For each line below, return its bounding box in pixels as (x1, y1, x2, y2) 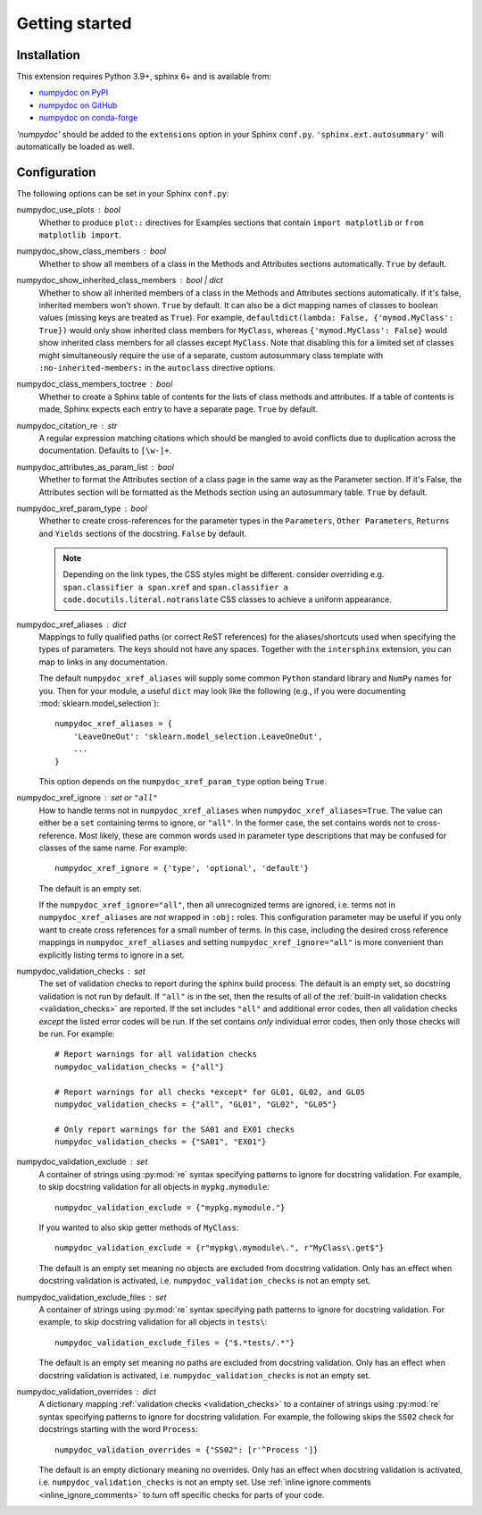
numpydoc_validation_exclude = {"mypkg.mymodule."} (54, 1202, 286, 1212)
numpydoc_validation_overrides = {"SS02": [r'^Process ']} (54, 1444, 319, 1455)
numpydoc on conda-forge (38, 113, 138, 123)
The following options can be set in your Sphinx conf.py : (16, 188, 229, 198)
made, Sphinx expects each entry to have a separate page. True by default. (38, 404, 319, 414)
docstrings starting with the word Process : (38, 1424, 198, 1435)
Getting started (16, 13, 132, 33)
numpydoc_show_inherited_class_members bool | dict (16, 275, 223, 286)
